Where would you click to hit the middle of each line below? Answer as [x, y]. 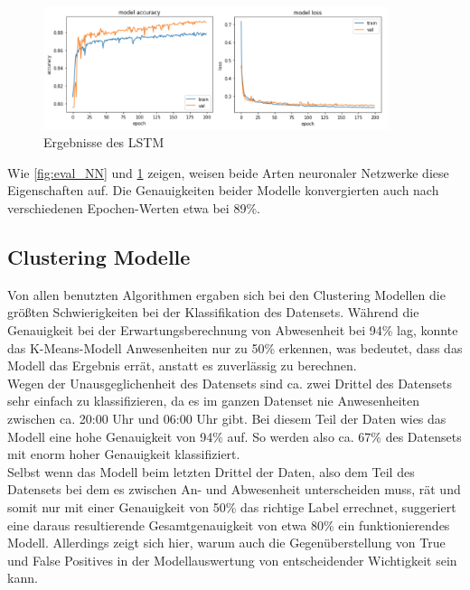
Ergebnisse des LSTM [104, 142]
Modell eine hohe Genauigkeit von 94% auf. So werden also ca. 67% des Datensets [235, 436]
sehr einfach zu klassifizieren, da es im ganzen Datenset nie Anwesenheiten [214, 401]
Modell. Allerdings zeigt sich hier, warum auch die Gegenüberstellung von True [226, 543]
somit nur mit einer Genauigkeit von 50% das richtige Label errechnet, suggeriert [232, 506]
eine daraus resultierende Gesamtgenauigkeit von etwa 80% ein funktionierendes [229, 524]
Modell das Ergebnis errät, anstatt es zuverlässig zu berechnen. [182, 365]
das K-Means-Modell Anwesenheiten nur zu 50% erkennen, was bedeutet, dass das [235, 347]
